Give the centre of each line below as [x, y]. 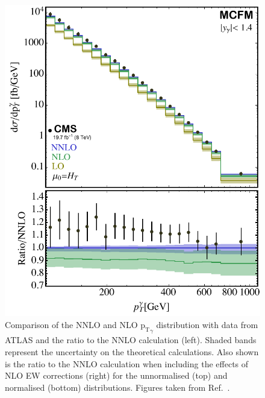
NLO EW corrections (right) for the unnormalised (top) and [116, 375]
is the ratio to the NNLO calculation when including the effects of [127, 363]
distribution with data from [207, 324]
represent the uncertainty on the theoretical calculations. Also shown [132, 351]
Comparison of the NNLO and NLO [71, 324]
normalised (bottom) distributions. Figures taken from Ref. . [117, 387]
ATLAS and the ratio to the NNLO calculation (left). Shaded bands [131, 340]
